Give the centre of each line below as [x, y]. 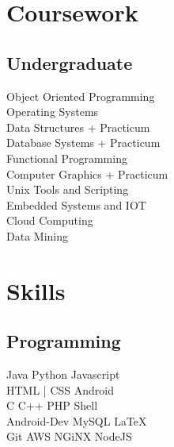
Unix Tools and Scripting [68, 189]
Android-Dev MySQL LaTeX [77, 420]
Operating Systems [53, 112]
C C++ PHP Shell [52, 405]
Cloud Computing [50, 220]
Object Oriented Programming [81, 96]
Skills [36, 290]
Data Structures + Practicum [78, 127]
